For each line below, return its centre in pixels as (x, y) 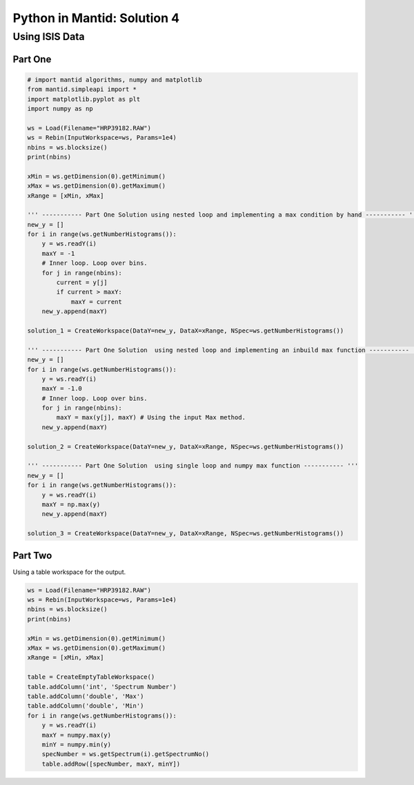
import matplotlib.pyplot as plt (84, 99)
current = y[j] (82, 282)
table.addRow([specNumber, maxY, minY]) (111, 764)
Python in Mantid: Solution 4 (96, 18)
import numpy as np (60, 108)
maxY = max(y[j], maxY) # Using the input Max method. (151, 418)
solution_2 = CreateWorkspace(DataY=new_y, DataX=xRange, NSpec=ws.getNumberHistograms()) (186, 446)
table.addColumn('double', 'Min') (86, 706)
